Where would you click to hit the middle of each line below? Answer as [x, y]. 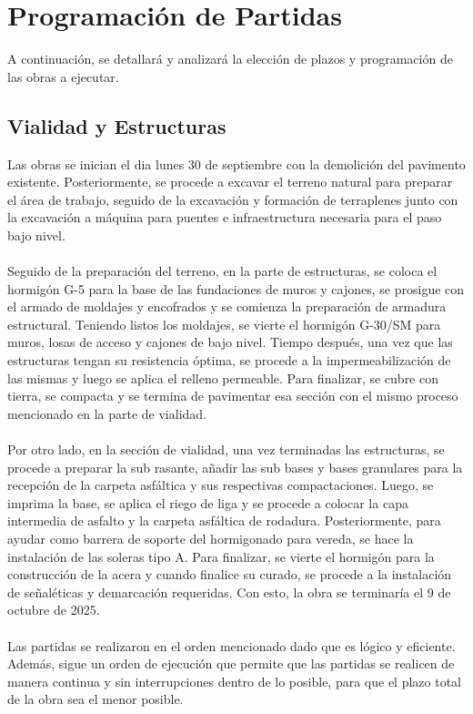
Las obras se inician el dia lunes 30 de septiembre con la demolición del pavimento [236, 163]
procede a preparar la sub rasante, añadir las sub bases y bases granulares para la [235, 467]
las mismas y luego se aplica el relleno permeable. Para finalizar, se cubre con [223, 377]
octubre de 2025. [54, 610]
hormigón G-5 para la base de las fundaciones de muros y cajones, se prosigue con [236, 288]
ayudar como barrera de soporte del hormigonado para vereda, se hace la [211, 538]
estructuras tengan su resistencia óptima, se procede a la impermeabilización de [229, 360]
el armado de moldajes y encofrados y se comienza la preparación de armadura [227, 306]
